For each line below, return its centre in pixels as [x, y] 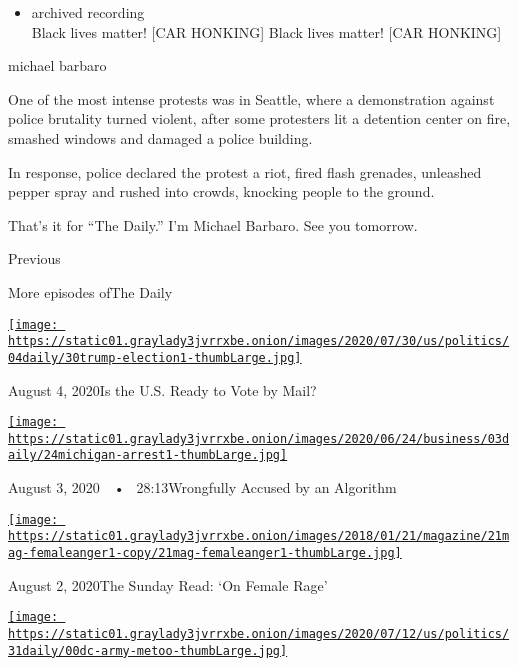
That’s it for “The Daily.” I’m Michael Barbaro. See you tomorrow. [213, 224]
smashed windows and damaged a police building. [160, 137]
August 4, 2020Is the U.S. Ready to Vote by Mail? [162, 389]
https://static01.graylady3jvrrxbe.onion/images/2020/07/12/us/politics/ [259, 633]
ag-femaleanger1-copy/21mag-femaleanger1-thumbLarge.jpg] [205, 552]
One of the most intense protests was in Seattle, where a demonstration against [251, 98]
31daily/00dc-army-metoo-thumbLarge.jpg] [148, 650]
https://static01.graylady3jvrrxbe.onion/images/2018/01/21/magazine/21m [259, 536]
